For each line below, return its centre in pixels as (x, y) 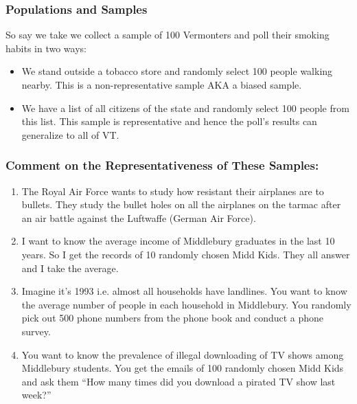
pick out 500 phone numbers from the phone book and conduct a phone (173, 318)
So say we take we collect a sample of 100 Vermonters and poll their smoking (168, 35)
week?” (36, 395)
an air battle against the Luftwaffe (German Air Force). (139, 217)
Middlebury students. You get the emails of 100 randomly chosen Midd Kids (183, 368)
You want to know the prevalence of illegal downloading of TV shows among (183, 354)
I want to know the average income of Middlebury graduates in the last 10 (178, 241)
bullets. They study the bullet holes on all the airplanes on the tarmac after (181, 204)
